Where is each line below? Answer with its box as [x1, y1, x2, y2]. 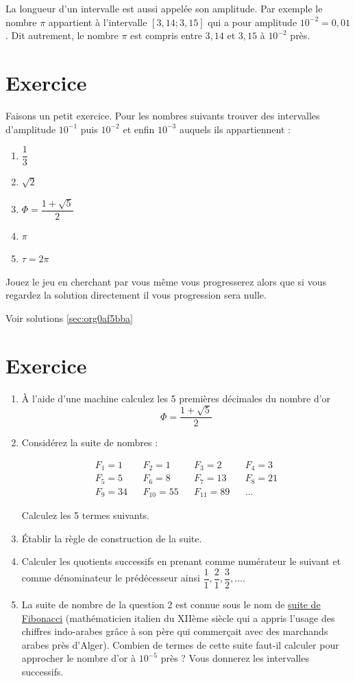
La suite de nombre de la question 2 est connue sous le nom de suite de [21, 597, 321, 612]
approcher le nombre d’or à [21, 651, 136, 665]
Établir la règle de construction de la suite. [21, 531, 202, 545]
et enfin [123, 122, 155, 136]
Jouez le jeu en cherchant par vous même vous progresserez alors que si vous [5, 274, 326, 288]
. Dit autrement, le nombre [5, 28, 119, 43]
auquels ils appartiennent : [179, 122, 291, 136]
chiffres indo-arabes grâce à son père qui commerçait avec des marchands [21, 624, 328, 638]
